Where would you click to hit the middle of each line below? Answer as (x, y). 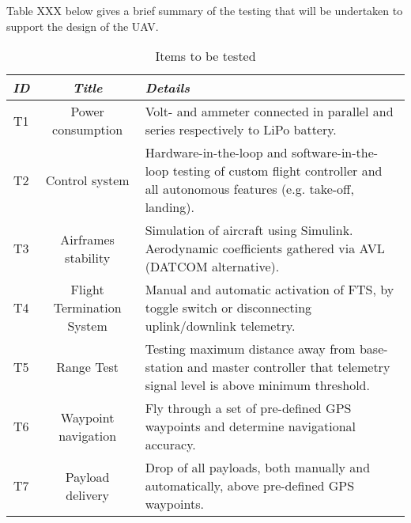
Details (168, 88)
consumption (88, 130)
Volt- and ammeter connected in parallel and (269, 112)
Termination (87, 308)
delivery (87, 495)
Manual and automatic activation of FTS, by (270, 290)
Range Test (88, 367)
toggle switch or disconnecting (228, 308)
